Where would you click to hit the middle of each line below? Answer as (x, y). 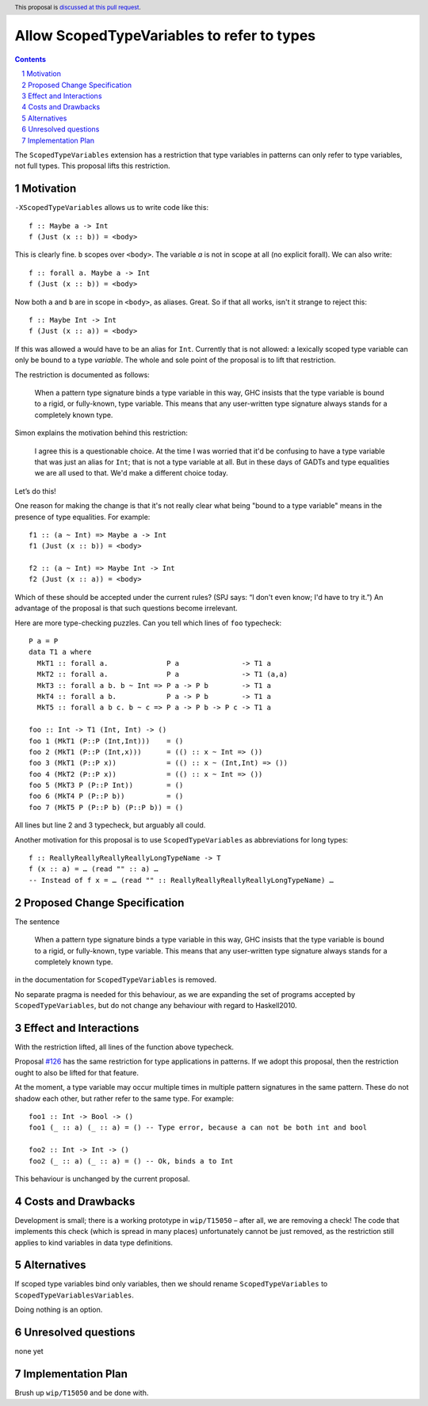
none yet (29, 1351)
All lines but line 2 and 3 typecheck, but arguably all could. (110, 825)
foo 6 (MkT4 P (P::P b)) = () (106, 796)
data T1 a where (60, 652)
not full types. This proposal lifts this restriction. (92, 166)
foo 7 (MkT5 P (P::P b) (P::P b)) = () (106, 807)
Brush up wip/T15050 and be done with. (82, 1393)
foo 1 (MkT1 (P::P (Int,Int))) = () (106, 741)
